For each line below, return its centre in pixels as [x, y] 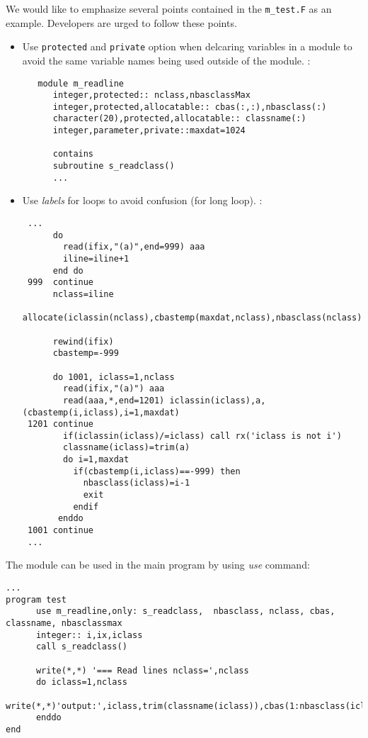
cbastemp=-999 [86, 353]
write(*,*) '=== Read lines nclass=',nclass [142, 670]
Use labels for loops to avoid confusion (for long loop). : [142, 200]
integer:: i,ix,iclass [89, 635]
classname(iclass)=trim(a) [127, 448]
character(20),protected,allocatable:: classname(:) [179, 119]
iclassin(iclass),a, [218, 400]
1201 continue [61, 424]
